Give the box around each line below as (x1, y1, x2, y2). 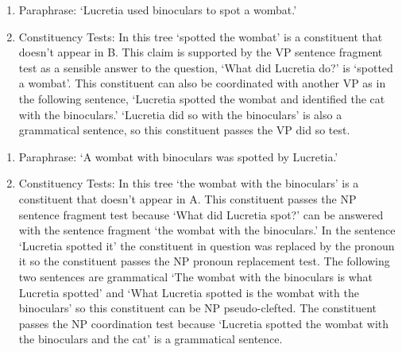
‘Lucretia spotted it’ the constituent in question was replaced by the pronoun (18, 237, 395, 253)
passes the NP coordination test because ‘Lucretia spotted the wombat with (18, 315, 389, 331)
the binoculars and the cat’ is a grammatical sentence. (18, 331, 283, 347)
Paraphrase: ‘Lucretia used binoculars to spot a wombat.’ (18, 2, 297, 17)
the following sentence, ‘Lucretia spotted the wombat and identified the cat (18, 90, 385, 106)
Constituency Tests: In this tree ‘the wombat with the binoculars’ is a (18, 175, 359, 191)
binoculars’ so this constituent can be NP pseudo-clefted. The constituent (18, 300, 377, 316)
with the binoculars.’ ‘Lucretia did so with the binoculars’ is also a (18, 106, 342, 122)
